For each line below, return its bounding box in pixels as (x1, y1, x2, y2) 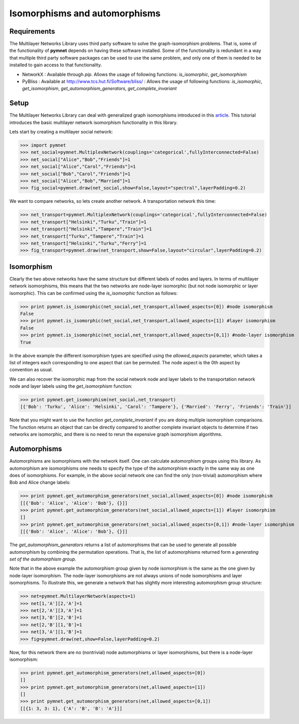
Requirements (9, 27, 56, 36)
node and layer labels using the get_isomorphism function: (9, 383, 132, 389)
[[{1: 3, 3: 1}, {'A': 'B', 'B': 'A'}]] (20, 706, 122, 711)
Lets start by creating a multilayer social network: (9, 129, 113, 135)
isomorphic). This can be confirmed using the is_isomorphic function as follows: (9, 290, 178, 296)
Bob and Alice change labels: (9, 479, 71, 486)
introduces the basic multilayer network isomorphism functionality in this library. (9, 119, 178, 125)
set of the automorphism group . (9, 556, 76, 562)
